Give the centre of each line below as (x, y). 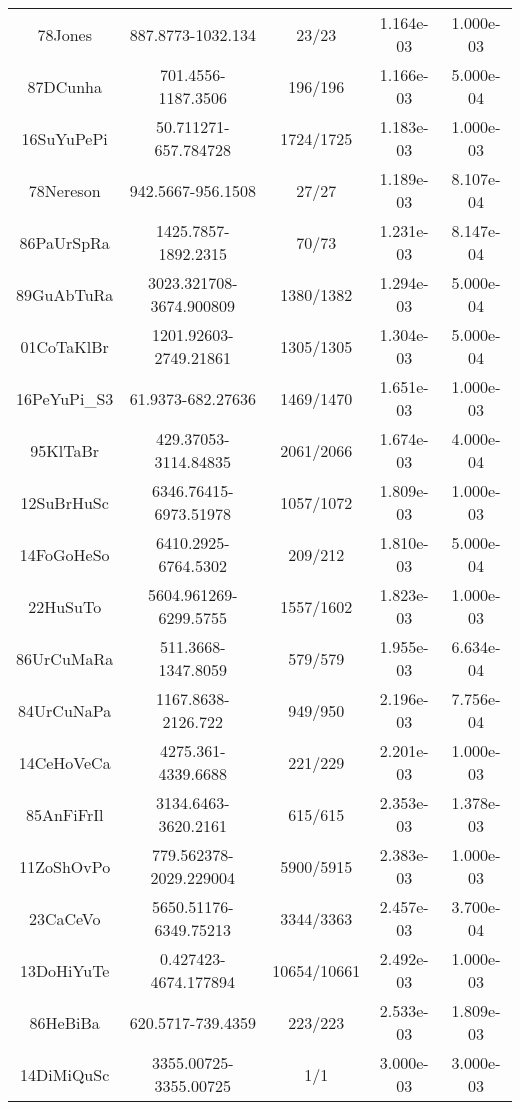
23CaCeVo (64, 918)
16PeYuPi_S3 (65, 398)
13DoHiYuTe (64, 970)
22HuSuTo (65, 606)
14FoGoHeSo (64, 554)
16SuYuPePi (64, 138)
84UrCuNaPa (65, 710)
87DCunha (64, 86)
